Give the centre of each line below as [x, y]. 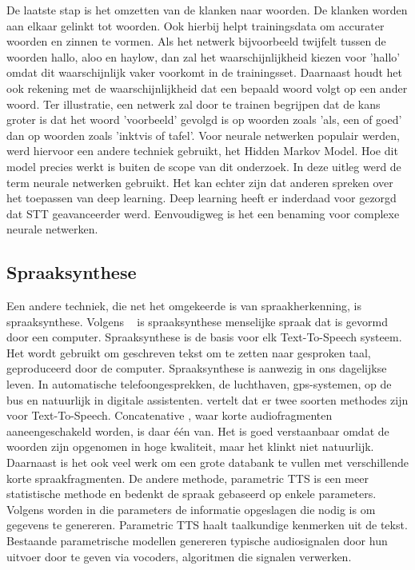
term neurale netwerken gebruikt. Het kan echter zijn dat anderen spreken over [200, 182]
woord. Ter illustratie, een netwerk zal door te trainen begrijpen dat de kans [194, 104]
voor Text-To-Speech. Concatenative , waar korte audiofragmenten [170, 415]
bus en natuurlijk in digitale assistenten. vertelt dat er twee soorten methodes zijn [207, 399]
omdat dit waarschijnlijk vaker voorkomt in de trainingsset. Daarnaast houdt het [205, 72]
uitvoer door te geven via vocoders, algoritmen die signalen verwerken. [179, 556]
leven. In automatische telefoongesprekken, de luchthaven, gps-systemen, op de [199, 384]
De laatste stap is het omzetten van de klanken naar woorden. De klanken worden [207, 10]
